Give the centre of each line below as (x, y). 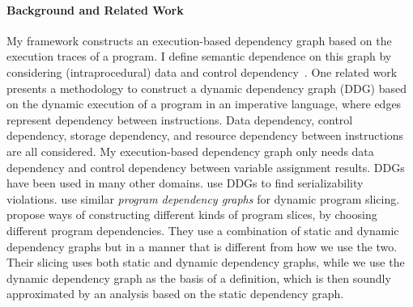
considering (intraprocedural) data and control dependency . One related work (202, 71)
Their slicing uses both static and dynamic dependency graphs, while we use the (206, 262)
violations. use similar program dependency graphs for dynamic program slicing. (203, 198)
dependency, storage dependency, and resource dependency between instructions (205, 135)
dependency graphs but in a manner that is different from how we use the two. (202, 246)
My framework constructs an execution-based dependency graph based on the (199, 40)
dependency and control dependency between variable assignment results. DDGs (206, 167)
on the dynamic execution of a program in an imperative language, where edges (204, 104)
